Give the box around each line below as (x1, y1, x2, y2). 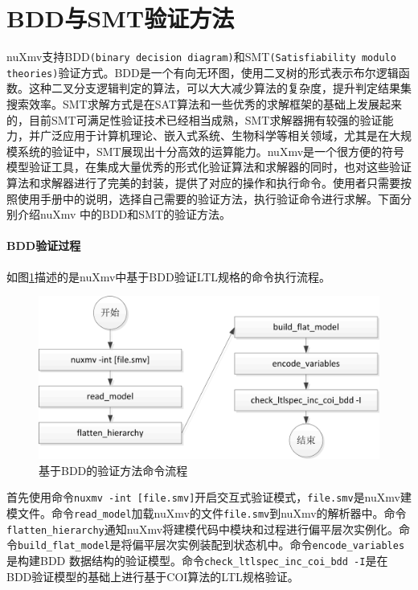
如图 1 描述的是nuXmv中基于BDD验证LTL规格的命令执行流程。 (6, 268, 331, 285)
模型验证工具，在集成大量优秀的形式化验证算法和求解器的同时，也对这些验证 (6, 158, 412, 175)
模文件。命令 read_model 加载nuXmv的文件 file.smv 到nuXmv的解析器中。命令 (6, 504, 407, 521)
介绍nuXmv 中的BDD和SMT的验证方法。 (17, 206, 232, 223)
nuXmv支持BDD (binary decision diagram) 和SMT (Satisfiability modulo (6, 48, 396, 65)
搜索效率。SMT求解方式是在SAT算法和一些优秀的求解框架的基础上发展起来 (6, 96, 402, 113)
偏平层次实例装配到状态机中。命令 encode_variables (132, 536, 405, 553)
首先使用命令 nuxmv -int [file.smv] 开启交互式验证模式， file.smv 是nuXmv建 (6, 489, 412, 506)
